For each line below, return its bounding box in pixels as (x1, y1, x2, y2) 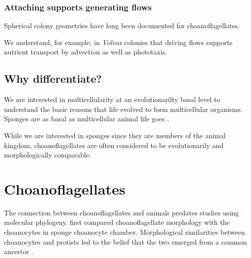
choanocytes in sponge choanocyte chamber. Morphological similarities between (4, 227, 245, 237)
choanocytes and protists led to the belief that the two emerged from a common (4, 236, 247, 247)
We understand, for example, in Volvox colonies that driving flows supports (4, 37, 233, 47)
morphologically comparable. (4, 150, 91, 160)
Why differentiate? (4, 71, 102, 86)
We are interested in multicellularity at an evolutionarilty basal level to (4, 94, 220, 104)
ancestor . (4, 246, 34, 257)
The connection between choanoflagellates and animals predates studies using (4, 207, 239, 217)
